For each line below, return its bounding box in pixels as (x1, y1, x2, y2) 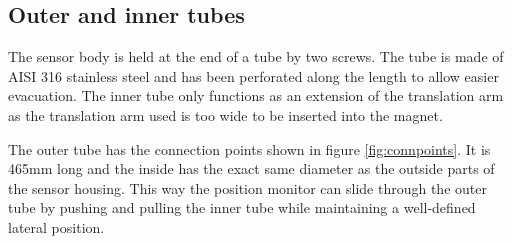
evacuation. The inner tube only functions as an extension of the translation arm (8, 85, 504, 106)
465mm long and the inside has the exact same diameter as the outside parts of (8, 158, 495, 179)
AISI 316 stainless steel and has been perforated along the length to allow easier (8, 65, 499, 86)
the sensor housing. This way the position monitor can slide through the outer (8, 177, 487, 198)
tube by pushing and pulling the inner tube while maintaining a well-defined (8, 197, 476, 218)
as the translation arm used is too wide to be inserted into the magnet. (8, 104, 443, 125)
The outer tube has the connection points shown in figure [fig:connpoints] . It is (8, 138, 491, 159)
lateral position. (8, 216, 105, 237)
